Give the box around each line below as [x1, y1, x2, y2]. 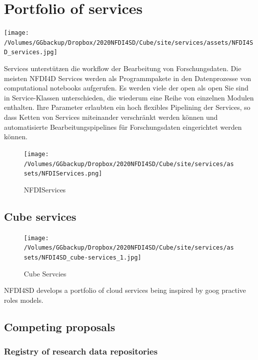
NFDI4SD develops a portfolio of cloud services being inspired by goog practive [4, 285, 246, 295]
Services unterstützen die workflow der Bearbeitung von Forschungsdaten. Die [4, 63, 242, 74]
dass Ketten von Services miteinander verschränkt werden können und [4, 112, 218, 122]
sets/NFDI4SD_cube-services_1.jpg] [24, 254, 142, 261]
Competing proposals [4, 319, 115, 334]
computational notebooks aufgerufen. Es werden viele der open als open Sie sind [4, 83, 249, 93]
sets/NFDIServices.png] [24, 170, 102, 178]
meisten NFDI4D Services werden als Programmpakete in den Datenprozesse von [4, 73, 251, 83]
